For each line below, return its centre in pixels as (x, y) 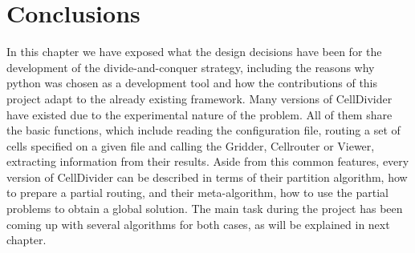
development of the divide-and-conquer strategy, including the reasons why (191, 67)
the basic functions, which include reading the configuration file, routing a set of (203, 130)
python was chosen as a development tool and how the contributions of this (192, 83)
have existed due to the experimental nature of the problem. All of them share (199, 114)
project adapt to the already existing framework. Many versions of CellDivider (199, 98)
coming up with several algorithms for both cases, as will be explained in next (198, 224)
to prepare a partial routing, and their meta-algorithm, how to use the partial (197, 193)
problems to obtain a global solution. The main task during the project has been (205, 209)
